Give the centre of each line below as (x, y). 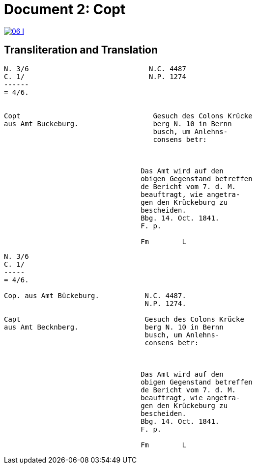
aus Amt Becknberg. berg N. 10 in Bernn (114, 327)
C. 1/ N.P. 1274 (95, 76)
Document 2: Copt (65, 9)
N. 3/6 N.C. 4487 (95, 69)
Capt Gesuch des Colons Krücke (124, 319)
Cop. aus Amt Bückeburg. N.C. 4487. (95, 295)
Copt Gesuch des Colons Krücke (128, 116)
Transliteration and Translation (81, 50)
